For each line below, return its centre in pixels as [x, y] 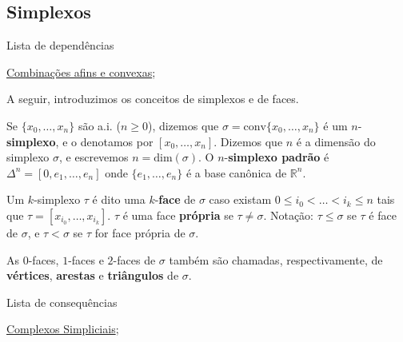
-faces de [134, 259]
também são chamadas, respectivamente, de [276, 259]
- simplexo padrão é [277, 157]
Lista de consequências [62, 302]
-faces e [86, 259]
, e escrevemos [94, 157]
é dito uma [119, 199]
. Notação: [288, 215]
